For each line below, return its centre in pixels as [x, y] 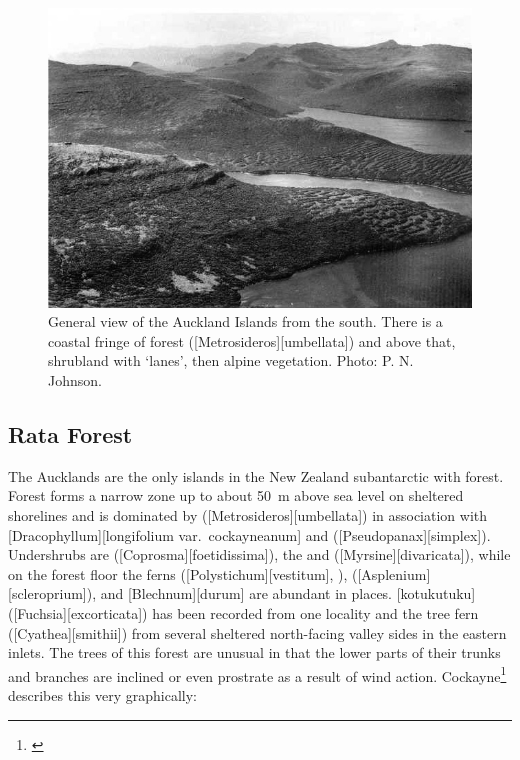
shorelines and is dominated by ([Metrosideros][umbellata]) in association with [248, 514]
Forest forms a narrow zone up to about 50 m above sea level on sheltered [236, 495]
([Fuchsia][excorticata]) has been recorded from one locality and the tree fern [243, 612]
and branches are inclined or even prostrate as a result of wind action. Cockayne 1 [257, 674]
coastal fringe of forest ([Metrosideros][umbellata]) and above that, [252, 340]
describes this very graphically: [102, 694]
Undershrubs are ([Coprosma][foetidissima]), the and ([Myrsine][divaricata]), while [259, 554]
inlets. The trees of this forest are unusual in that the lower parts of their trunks [254, 652]
